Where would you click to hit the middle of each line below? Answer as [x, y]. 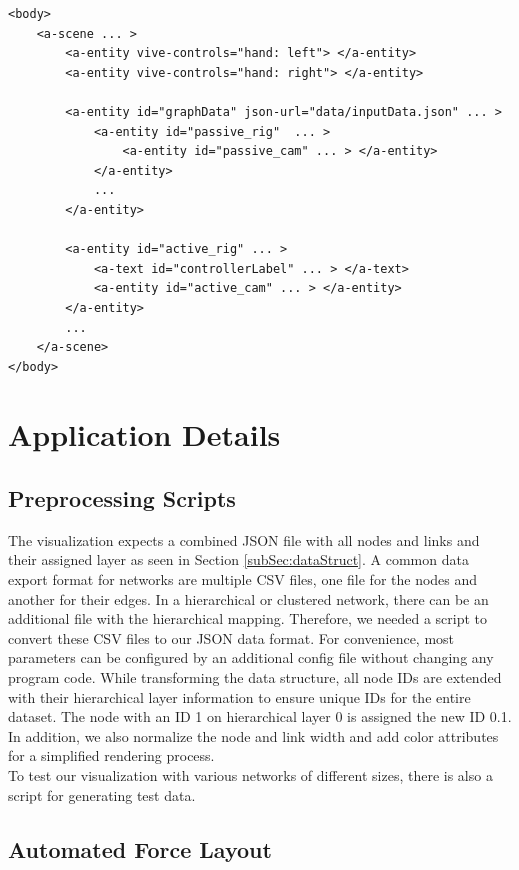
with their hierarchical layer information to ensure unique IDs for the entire [239, 696]
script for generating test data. [102, 794]
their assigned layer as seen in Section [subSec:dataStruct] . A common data [238, 559]
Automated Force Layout [140, 848]
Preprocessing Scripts [122, 498]
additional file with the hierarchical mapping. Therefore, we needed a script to [248, 618]
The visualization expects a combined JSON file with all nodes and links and [244, 539]
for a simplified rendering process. [111, 755]
